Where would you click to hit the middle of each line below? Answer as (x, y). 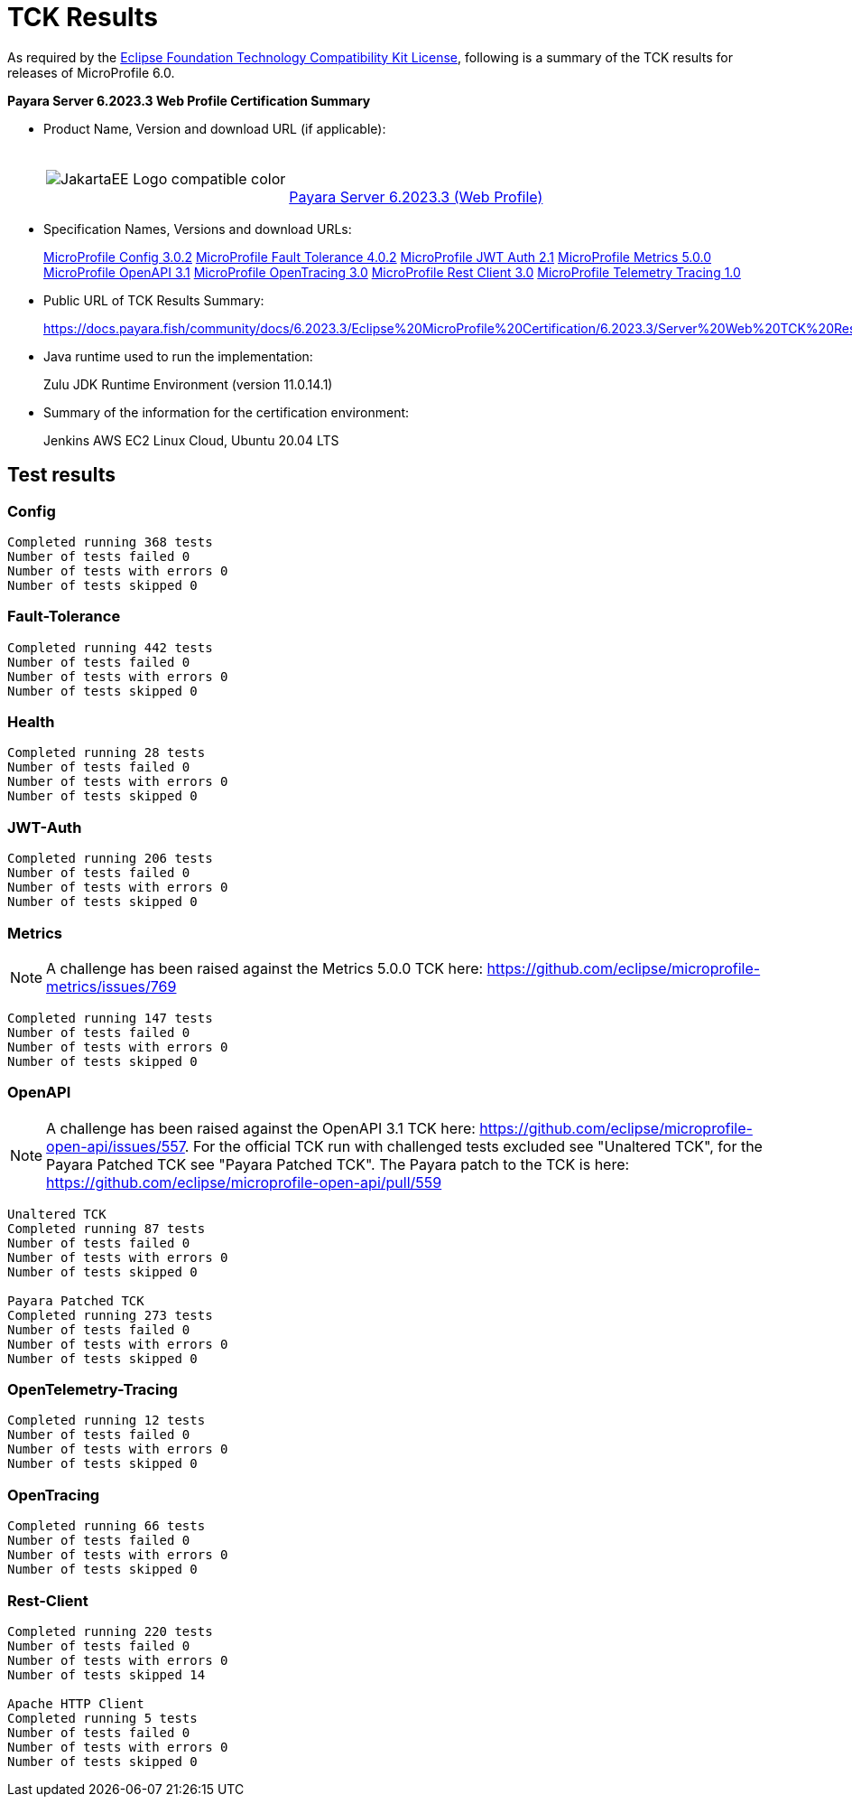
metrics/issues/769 (111, 986)
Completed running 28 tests (106, 753)
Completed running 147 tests (110, 1018)
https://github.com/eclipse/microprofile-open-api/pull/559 (244, 1182)
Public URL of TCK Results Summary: (154, 300)
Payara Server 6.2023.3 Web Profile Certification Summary (189, 100)
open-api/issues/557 (116, 1146)
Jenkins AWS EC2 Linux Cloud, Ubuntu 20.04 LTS (191, 440)
